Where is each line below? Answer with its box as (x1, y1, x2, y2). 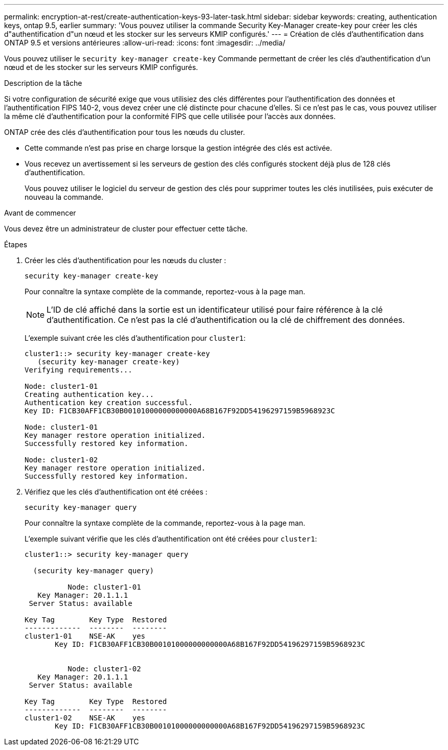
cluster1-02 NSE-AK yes (25, 714, 146, 722)
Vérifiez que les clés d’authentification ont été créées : (25, 487, 208, 496)
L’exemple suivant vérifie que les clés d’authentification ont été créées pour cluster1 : (25, 534, 317, 543)
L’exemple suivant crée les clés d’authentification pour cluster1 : (25, 334, 246, 342)
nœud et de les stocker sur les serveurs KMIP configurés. (4, 63, 198, 72)
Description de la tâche (4, 79, 82, 87)
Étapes (4, 240, 28, 249)
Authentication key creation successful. (25, 399, 193, 407)
